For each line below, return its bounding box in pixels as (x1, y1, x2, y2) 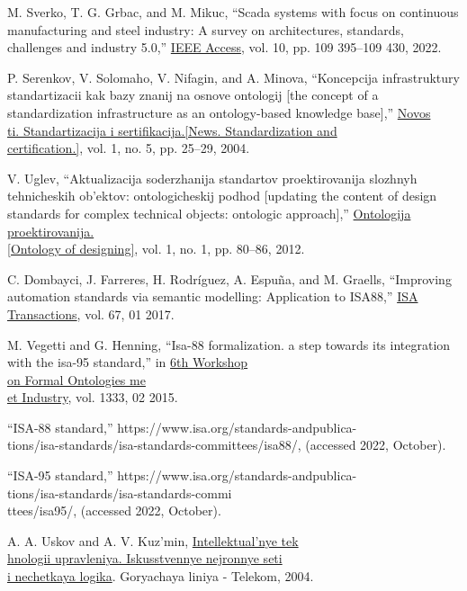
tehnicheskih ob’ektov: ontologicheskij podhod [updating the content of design (7, 186, 437, 205)
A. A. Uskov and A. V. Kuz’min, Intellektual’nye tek (7, 531, 299, 550)
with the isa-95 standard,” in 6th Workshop (7, 353, 248, 372)
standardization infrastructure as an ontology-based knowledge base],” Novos (7, 103, 431, 121)
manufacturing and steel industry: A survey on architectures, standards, (7, 20, 404, 39)
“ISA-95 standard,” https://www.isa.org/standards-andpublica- (7, 466, 357, 485)
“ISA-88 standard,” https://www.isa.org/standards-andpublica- (7, 417, 357, 436)
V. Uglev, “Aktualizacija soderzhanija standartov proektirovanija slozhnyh (7, 168, 418, 187)
